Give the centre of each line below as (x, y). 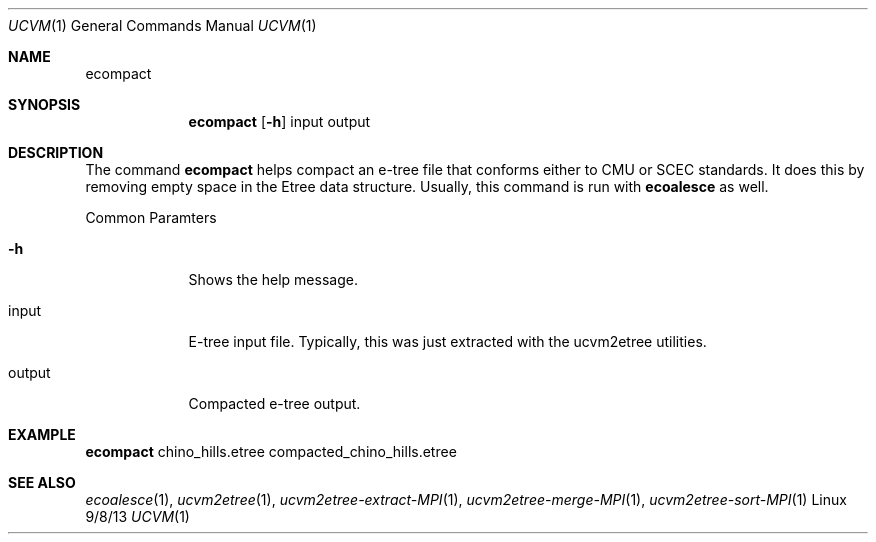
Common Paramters (151, 217)
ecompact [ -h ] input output (279, 121)
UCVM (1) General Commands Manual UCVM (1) (162, 25)
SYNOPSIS (44, 104)
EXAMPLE (42, 434)
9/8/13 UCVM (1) (137, 516)
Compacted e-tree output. (274, 403)
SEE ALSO (42, 482)
